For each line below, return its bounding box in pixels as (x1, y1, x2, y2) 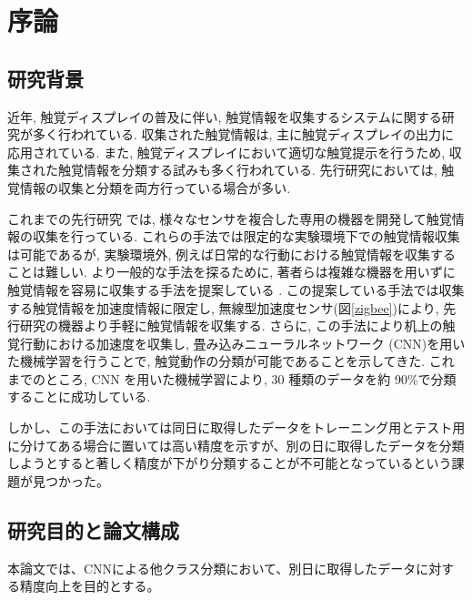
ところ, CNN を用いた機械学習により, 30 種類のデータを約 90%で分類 (45, 369, 457, 388)
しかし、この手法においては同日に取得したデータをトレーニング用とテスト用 (7, 418, 466, 437)
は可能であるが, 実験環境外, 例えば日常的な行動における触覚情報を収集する (7, 244, 456, 263)
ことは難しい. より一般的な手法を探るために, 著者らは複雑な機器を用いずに (7, 262, 456, 281)
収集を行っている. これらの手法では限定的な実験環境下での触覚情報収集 (32, 227, 460, 246)
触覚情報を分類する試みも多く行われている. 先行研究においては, (57, 160, 437, 179)
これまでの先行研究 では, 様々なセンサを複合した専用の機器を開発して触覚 (7, 208, 452, 228)
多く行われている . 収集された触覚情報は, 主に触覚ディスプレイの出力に (32, 125, 455, 144)
